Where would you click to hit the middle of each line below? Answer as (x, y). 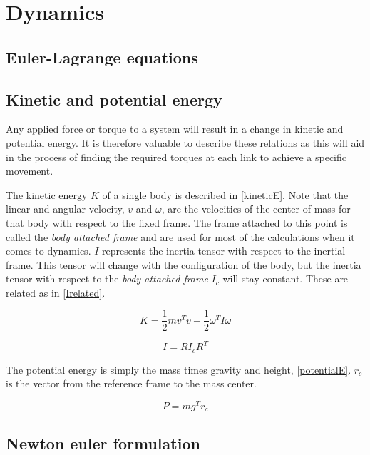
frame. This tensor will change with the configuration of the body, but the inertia (184, 264)
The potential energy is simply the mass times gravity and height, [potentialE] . (179, 369)
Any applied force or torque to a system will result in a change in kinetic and (175, 129)
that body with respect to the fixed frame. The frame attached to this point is (177, 222)
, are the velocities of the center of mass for (256, 209)
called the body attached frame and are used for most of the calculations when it (180, 236)
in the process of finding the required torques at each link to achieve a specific (176, 157)
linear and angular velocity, (65, 209)
